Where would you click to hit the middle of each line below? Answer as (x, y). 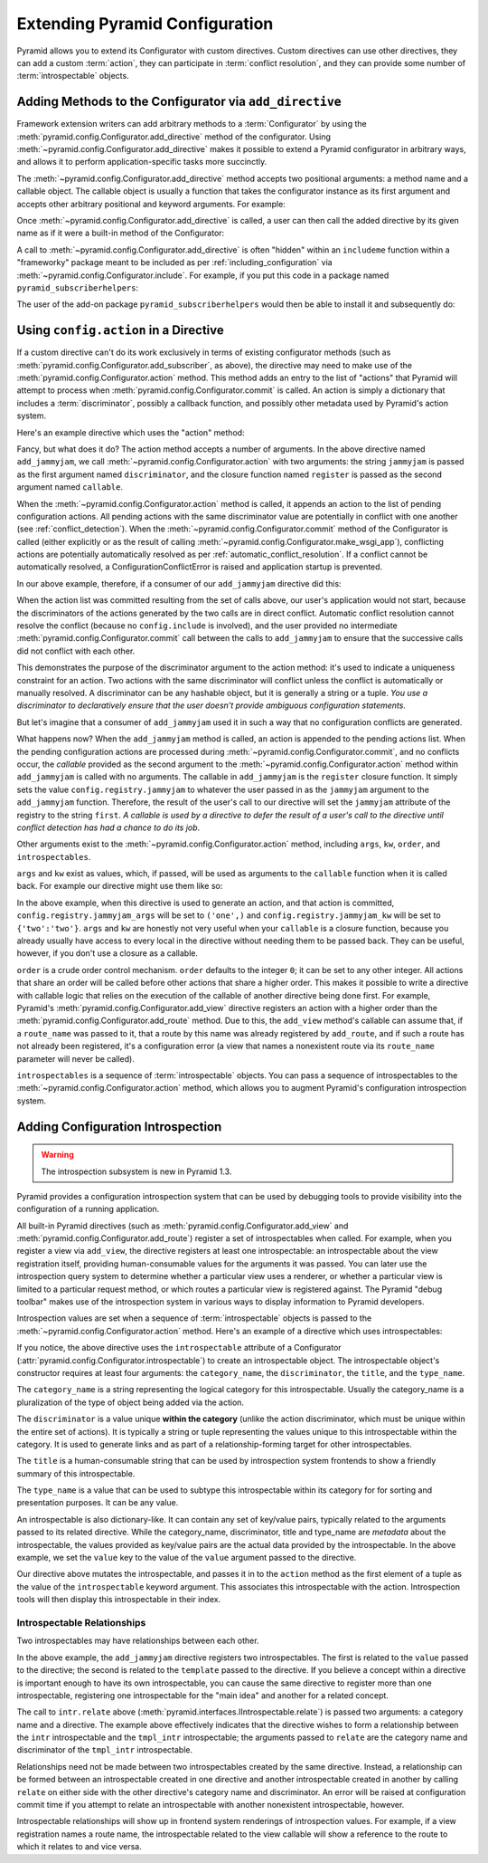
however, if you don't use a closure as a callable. (108, 953)
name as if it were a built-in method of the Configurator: (121, 233)
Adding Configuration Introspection (119, 1127)
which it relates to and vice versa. (79, 1847)
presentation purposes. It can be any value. (98, 1503)
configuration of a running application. (88, 1209)
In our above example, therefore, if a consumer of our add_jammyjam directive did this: (179, 583)
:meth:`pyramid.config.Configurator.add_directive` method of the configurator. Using (174, 137)
